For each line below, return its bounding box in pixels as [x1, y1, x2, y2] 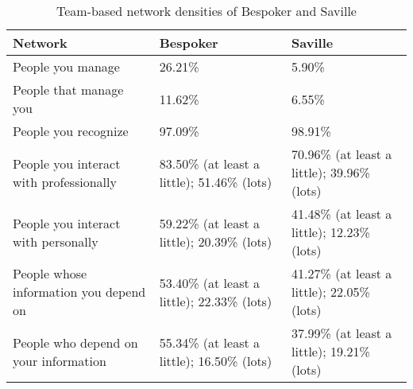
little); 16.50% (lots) [159, 351, 272, 370]
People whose [13, 264, 87, 282]
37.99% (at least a [291, 324, 392, 342]
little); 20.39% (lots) [159, 231, 272, 251]
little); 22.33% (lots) [159, 291, 272, 310]
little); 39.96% [291, 163, 370, 181]
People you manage [13, 57, 120, 76]
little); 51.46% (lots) [159, 172, 272, 191]
